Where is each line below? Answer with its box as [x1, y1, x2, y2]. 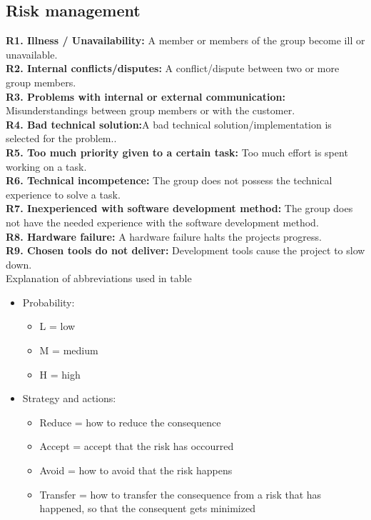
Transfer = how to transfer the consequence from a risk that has [39, 486, 322, 501]
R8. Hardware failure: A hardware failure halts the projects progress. [6, 229, 322, 244]
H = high [39, 366, 81, 381]
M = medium [39, 343, 98, 358]
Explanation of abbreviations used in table [6, 271, 192, 286]
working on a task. [6, 159, 87, 174]
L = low [39, 319, 76, 334]
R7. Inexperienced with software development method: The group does [6, 201, 353, 216]
